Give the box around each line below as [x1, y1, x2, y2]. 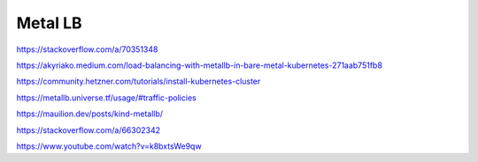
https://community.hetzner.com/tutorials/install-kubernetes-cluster [16, 76, 261, 87]
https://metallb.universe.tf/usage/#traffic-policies [16, 92, 197, 103]
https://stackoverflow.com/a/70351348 [16, 44, 158, 55]
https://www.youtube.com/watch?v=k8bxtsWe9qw [16, 141, 203, 151]
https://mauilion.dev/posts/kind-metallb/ [16, 108, 164, 119]
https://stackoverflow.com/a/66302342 [16, 124, 161, 136]
